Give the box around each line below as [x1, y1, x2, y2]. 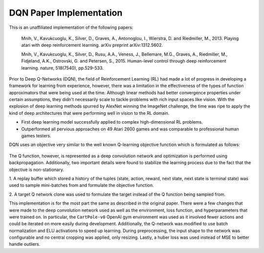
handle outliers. [9, 241, 41, 247]
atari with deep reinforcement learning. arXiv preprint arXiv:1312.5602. [21, 42, 163, 48]
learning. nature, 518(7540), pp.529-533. [21, 65, 104, 71]
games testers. [21, 133, 51, 139]
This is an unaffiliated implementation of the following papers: [9, 24, 133, 30]
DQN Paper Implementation [9, 7, 123, 18]
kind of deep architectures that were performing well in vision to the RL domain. [9, 110, 170, 116]
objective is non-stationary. [9, 167, 65, 172]
